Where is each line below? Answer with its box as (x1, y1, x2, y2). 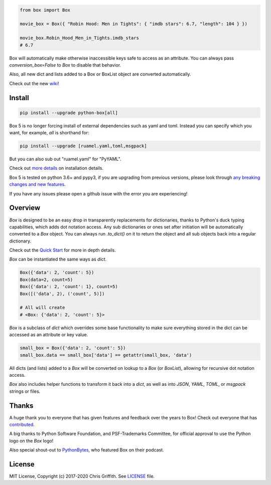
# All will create (20, 305, 65, 311)
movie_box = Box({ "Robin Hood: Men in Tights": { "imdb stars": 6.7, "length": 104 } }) (20, 21, 248, 27)
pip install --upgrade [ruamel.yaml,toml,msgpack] (20, 143, 148, 149)
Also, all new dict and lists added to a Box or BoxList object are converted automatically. (9, 71, 191, 77)
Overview (9, 203, 41, 212)
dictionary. (9, 238, 32, 244)
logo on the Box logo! (9, 437, 54, 443)
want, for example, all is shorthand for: (9, 130, 89, 136)
